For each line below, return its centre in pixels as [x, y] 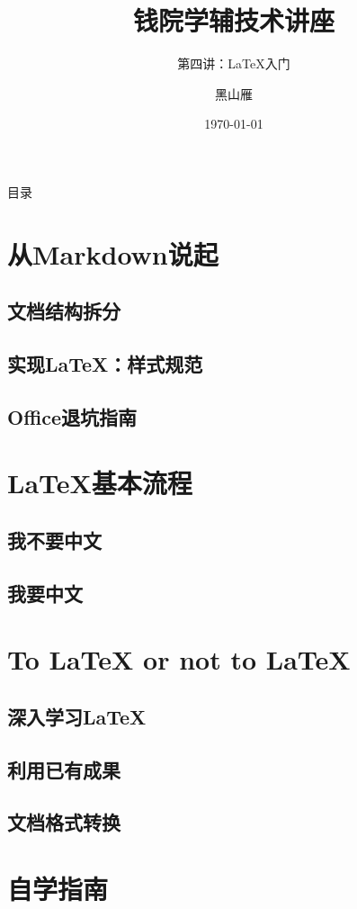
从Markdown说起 [113, 253]
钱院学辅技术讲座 [233, 20]
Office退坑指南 [72, 416]
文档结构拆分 [64, 311]
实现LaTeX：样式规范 [105, 364]
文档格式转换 [64, 822]
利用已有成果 [64, 769]
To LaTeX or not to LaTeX [179, 659]
